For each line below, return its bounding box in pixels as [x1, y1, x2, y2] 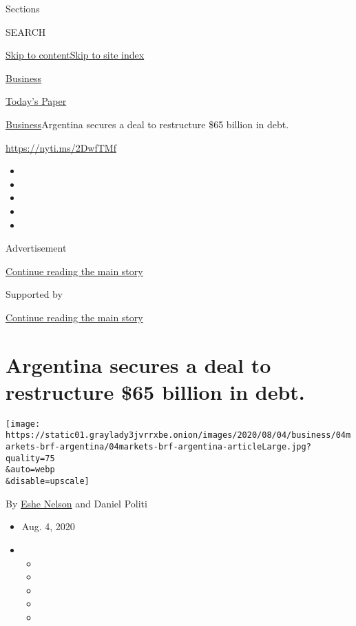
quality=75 [6, 453, 55, 463]
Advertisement [6, 241, 67, 255]
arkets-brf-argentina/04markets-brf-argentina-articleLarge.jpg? [6, 442, 311, 452]
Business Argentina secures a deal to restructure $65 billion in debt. [6, 117, 289, 131]
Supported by [6, 287, 63, 301]
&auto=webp [6, 465, 55, 475]
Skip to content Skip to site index [6, 48, 145, 62]
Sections [6, 1, 40, 15]
